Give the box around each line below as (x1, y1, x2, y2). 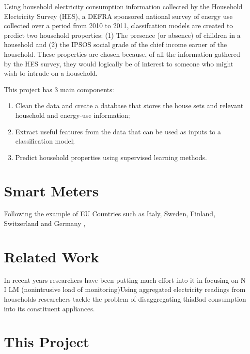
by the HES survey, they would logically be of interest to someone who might (4, 58, 234, 68)
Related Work (4, 246, 99, 266)
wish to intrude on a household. (4, 68, 98, 78)
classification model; (15, 136, 75, 146)
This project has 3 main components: (4, 84, 114, 94)
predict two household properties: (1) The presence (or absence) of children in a (4, 30, 241, 40)
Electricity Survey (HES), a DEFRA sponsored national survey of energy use (4, 11, 233, 21)
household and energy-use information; (15, 110, 130, 120)
